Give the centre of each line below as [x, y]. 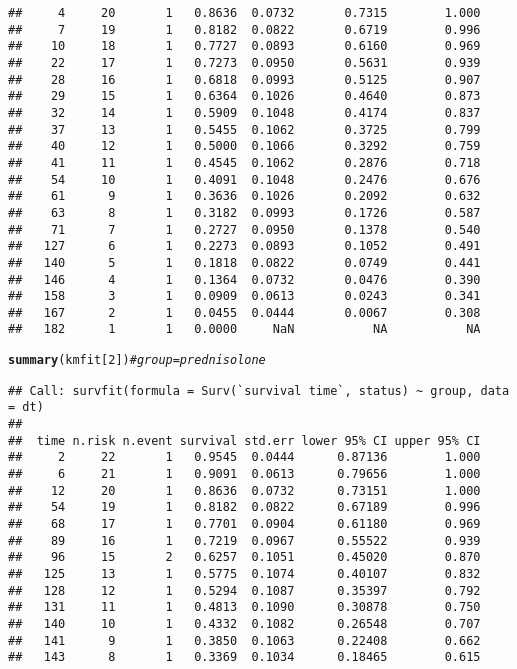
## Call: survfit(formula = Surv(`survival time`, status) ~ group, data [259, 390]
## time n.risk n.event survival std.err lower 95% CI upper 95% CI [244, 440]
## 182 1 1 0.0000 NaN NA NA [244, 329]
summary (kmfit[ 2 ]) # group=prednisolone [137, 360]
